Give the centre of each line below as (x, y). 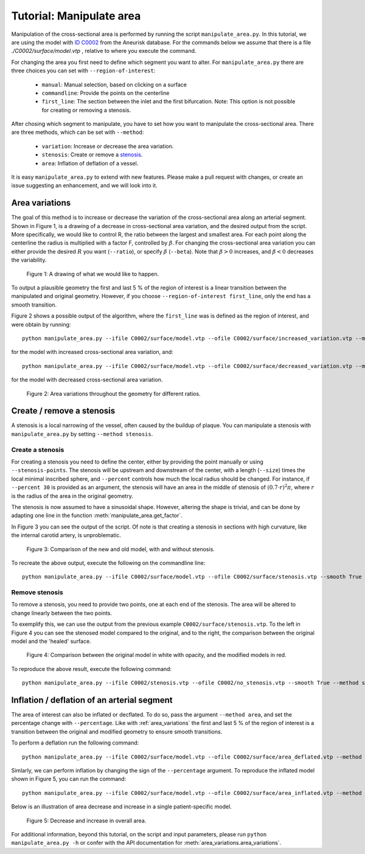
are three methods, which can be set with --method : (78, 132)
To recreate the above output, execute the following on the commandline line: (108, 563)
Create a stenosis (38, 450)
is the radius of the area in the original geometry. (72, 496)
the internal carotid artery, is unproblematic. (66, 535)
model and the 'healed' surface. (51, 641)
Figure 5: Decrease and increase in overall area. (86, 821)
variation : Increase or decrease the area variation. (108, 146)
